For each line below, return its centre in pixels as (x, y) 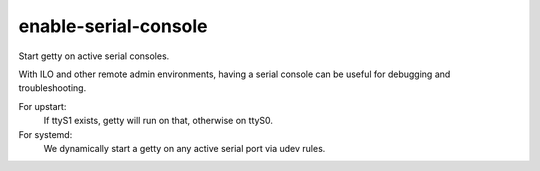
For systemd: (45, 134)
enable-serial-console (113, 26)
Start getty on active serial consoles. (94, 56)
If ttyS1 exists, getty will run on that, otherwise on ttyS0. (158, 121)
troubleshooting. (52, 88)
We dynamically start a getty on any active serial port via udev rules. (184, 148)
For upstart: (42, 106)
